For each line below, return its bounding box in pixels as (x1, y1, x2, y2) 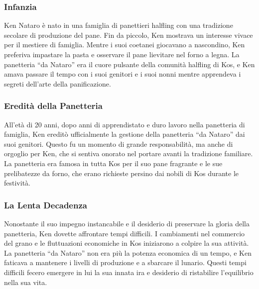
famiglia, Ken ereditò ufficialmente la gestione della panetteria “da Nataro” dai (4, 129, 245, 139)
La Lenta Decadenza (4, 198, 87, 211)
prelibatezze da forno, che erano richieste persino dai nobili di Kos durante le (4, 168, 239, 178)
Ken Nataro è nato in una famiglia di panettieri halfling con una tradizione (4, 20, 233, 30)
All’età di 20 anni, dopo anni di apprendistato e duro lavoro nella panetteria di (4, 119, 245, 129)
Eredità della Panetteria (4, 99, 103, 112)
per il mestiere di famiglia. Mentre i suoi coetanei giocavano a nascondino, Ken (4, 39, 245, 50)
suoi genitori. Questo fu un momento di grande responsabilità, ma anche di (4, 138, 233, 149)
